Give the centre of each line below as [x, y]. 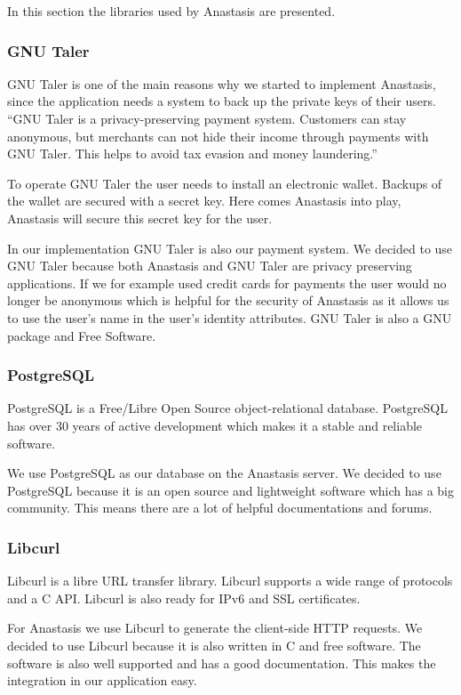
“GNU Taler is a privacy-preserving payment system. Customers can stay [207, 118]
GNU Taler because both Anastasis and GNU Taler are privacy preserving [210, 266]
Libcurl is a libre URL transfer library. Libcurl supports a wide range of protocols [230, 581]
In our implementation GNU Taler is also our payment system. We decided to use [230, 248]
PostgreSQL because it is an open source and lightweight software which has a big [230, 490]
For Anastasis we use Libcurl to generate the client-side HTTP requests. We [215, 628]
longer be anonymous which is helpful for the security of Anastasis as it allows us [228, 300]
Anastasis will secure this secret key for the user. [140, 218]
